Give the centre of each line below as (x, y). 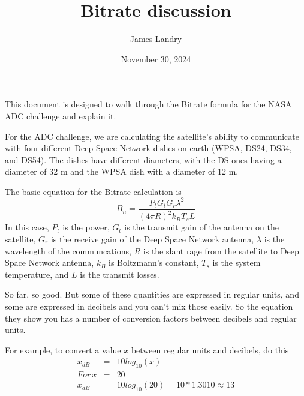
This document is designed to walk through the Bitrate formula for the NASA (148, 104)
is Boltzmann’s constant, (154, 262)
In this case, (27, 227)
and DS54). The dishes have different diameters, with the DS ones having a (143, 159)
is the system (237, 262)
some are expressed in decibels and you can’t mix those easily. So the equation (149, 306)
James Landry (156, 39)
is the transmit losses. (120, 274)
